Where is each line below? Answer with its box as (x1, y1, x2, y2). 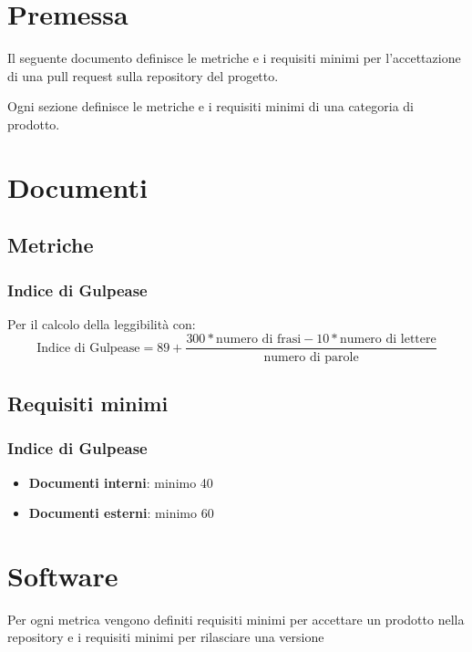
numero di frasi (216, 333, 302, 347)
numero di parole (263, 350, 359, 364)
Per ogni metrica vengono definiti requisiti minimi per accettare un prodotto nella (7, 609, 465, 628)
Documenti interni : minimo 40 (28, 472, 213, 492)
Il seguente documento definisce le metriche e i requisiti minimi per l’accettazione (7, 48, 461, 67)
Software (7, 556, 118, 594)
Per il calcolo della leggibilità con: (7, 314, 196, 333)
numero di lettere (339, 333, 436, 347)
